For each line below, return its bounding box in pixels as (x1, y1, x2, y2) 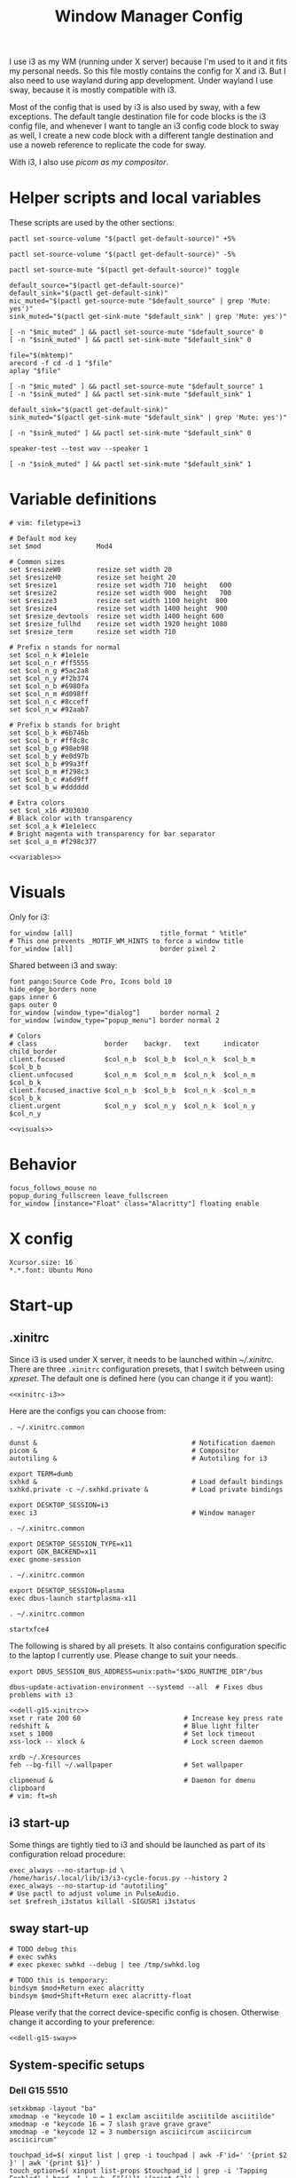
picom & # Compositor (9, 1446, 240, 1455)
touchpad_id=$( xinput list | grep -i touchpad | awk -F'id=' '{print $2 (9, 2151, 288, 2160)
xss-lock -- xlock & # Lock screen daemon (9, 1737, 264, 1746)
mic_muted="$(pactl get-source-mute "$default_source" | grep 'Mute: (9, 297, 272, 306)
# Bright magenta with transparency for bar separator (9, 830, 216, 839)
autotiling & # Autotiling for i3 (9, 1454, 268, 1463)
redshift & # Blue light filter (9, 1721, 260, 1730)
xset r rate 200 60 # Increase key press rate (9, 1713, 284, 1722)
